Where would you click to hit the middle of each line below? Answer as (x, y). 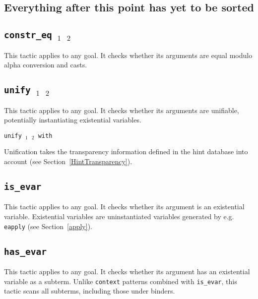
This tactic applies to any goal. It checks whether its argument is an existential (124, 207)
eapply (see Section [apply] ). (48, 226)
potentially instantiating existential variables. (73, 120)
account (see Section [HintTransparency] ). (68, 161)
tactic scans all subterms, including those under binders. (90, 291)
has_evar (25, 251)
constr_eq (28, 35)
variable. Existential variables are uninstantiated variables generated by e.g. (119, 216)
